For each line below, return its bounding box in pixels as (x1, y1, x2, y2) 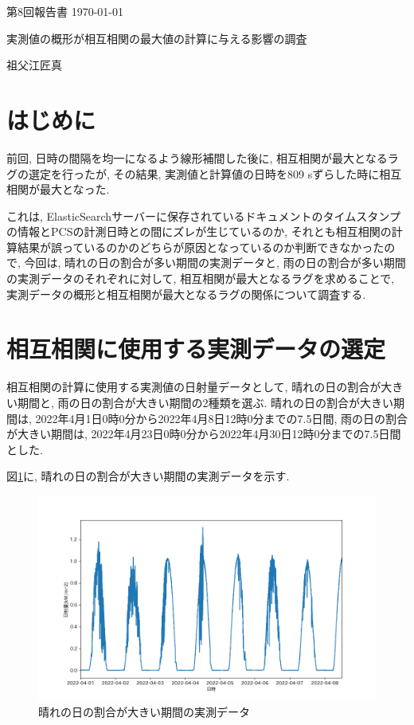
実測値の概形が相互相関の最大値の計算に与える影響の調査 (6, 29, 307, 46)
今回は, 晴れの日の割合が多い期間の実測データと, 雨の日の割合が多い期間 (24, 254, 406, 271)
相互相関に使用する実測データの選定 (6, 332, 386, 365)
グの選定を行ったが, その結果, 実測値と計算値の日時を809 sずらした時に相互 (6, 165, 402, 182)
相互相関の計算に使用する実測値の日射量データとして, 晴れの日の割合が (6, 378, 381, 395)
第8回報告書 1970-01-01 (6, 3, 123, 19)
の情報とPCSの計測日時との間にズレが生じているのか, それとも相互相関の (6, 223, 392, 240)
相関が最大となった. (6, 181, 110, 198)
